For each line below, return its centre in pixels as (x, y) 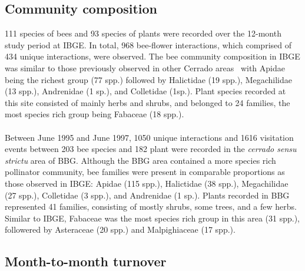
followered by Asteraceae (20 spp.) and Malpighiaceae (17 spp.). (120, 229)
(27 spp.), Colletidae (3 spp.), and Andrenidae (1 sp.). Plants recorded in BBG (147, 195)
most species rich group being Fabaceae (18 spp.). (95, 114)
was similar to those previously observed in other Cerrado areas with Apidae (145, 67)
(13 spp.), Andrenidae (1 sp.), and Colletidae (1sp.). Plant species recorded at (145, 91)
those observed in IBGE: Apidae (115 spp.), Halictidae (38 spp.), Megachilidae (147, 183)
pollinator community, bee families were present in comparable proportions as (145, 172)
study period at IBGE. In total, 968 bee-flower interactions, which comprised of (148, 44)
